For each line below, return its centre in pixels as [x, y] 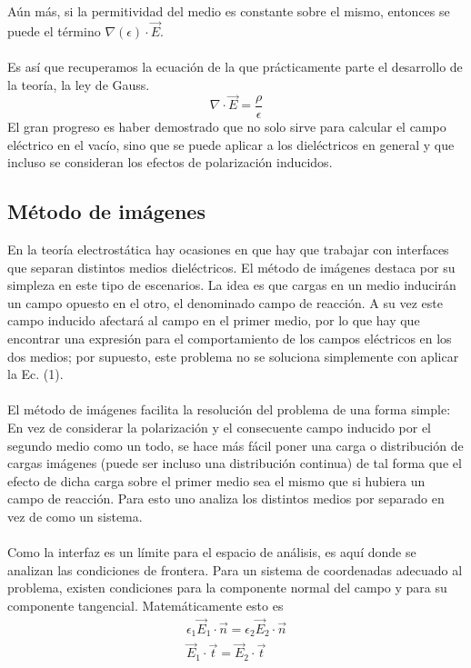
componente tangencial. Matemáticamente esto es [145, 605]
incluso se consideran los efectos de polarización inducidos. [170, 162]
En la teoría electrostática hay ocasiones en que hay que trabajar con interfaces [228, 249]
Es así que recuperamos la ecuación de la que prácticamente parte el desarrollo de [235, 66]
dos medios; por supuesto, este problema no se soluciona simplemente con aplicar [233, 356]
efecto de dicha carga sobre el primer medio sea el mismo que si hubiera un [216, 480]
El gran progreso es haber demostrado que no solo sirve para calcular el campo [227, 126]
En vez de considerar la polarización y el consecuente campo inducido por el [219, 427]
